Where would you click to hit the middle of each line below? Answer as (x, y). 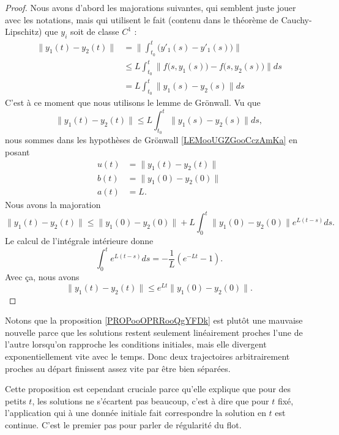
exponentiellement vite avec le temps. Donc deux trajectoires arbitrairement (147, 356)
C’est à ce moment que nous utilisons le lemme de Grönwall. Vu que (133, 102)
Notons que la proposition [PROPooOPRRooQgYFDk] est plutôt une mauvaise (154, 320)
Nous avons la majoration (53, 205)
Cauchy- (296, 19)
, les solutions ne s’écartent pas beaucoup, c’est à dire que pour (151, 400)
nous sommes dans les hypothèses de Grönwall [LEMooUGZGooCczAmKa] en (151, 140)
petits (16, 400)
